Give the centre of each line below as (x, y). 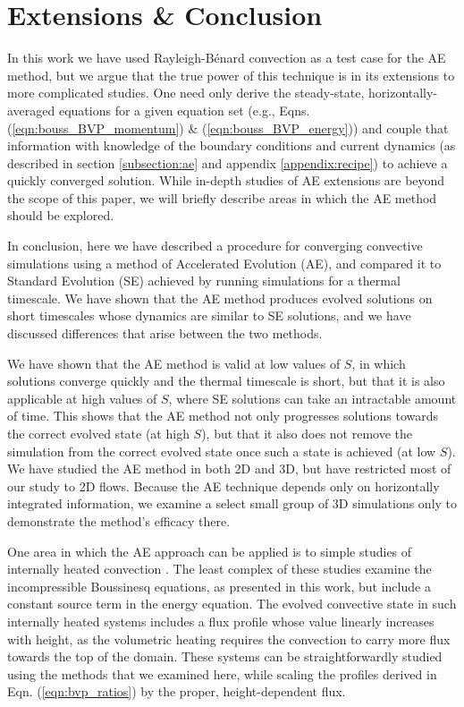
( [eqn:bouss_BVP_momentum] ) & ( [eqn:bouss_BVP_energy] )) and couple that (228, 128)
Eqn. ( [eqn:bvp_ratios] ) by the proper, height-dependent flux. (177, 691)
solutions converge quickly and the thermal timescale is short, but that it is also (226, 381)
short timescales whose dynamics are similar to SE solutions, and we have (209, 315)
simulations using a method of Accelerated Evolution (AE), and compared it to (224, 263)
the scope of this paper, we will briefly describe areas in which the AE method (222, 197)
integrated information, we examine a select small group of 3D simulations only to (232, 503)
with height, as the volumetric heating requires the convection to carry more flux (229, 639)
